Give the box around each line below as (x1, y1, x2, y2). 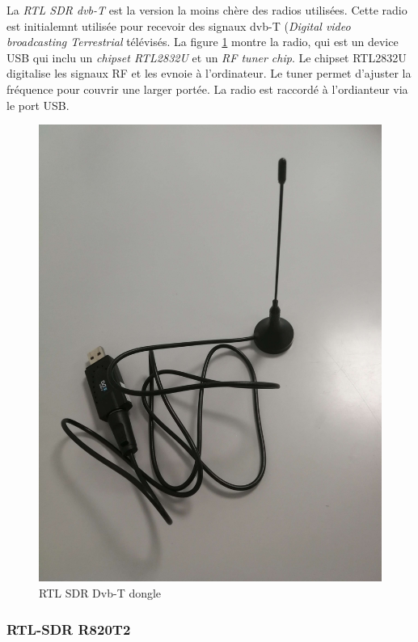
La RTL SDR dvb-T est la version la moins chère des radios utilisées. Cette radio (6, 2, 407, 18)
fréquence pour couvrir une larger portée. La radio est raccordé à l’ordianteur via (6, 80, 408, 97)
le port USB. (6, 96, 70, 113)
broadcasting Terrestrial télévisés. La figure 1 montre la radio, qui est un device (6, 33, 399, 50)
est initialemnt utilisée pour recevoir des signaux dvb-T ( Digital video (6, 17, 351, 34)
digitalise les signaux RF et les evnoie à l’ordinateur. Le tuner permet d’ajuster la (6, 65, 412, 82)
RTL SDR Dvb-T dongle (39, 585, 162, 602)
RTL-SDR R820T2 (6, 619, 131, 639)
